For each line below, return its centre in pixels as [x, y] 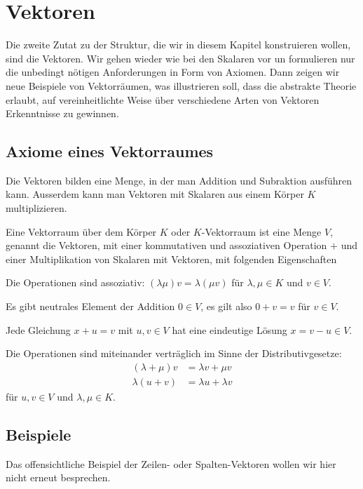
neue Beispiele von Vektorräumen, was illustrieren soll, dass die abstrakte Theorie [181, 85]
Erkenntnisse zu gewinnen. [62, 113]
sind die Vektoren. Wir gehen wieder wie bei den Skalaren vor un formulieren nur [180, 58]
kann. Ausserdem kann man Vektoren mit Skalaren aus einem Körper [155, 194]
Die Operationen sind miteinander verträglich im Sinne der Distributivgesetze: [174, 353]
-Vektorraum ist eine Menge [261, 231]
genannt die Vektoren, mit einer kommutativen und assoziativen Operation [166, 245]
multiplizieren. [36, 208]
